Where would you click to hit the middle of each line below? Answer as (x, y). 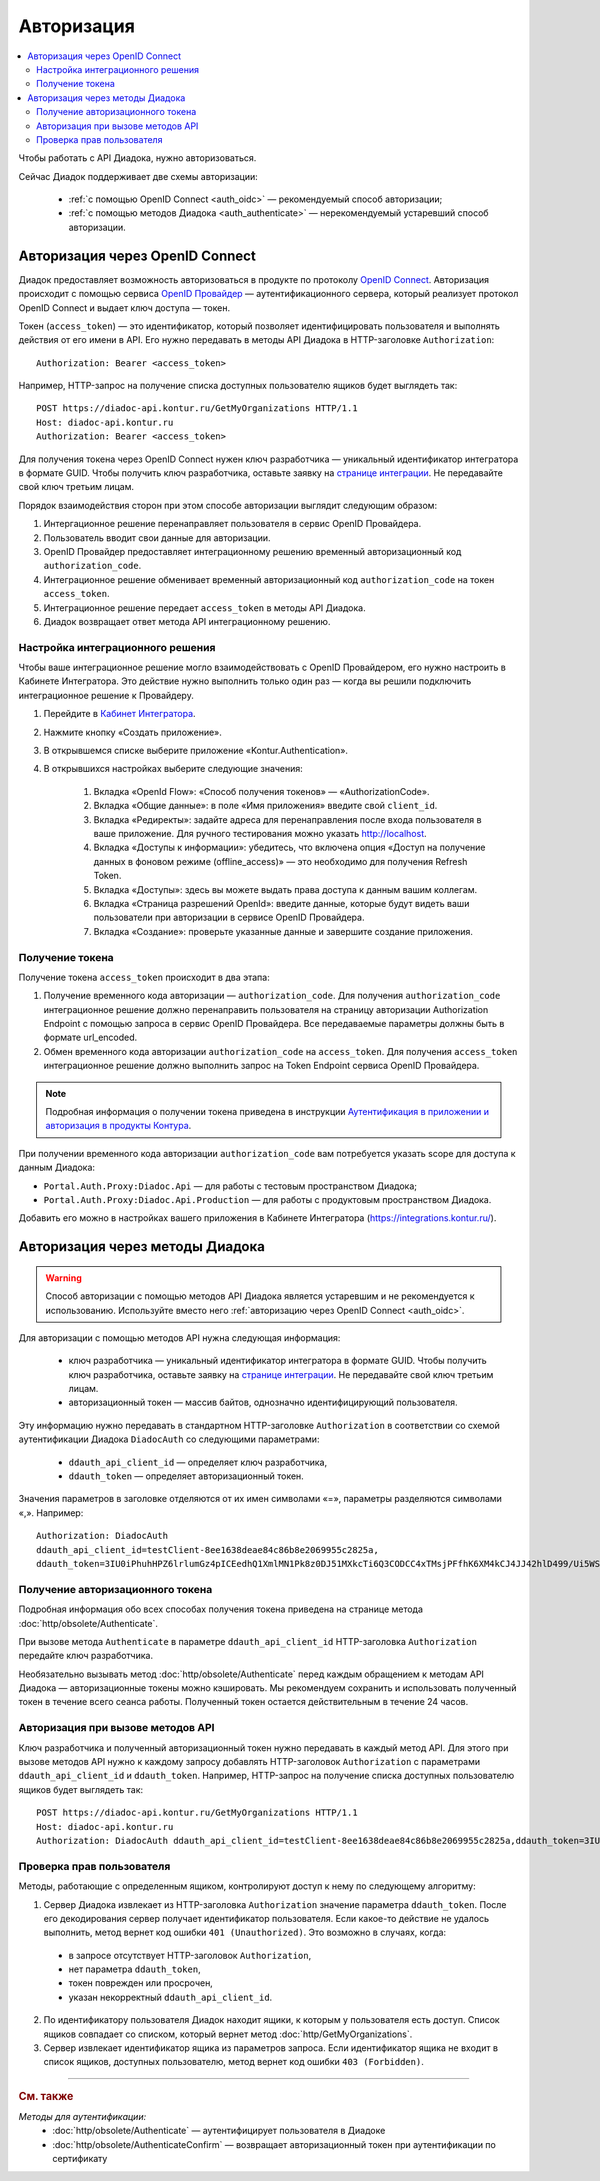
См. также (46, 2096)
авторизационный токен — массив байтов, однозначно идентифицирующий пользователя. (263, 1402)
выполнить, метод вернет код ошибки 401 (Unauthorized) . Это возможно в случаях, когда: (245, 1932)
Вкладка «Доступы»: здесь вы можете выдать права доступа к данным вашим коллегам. (285, 889)
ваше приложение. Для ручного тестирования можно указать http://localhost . (260, 833)
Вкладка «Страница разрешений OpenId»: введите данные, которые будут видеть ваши (281, 903)
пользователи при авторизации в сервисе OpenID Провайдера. (229, 917)
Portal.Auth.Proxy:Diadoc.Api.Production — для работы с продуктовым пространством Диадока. (267, 1199)
